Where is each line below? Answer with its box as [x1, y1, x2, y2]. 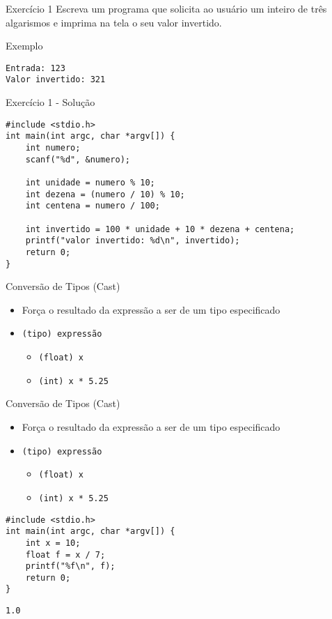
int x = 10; [25, 537, 81, 548]
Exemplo [6, 38, 43, 53]
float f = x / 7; [25, 549, 106, 560]
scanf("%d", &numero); [25, 154, 130, 165]
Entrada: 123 [6, 63, 65, 73]
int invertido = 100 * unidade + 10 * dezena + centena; [25, 224, 295, 234]
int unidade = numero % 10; [25, 177, 155, 188]
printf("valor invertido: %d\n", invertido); [25, 236, 240, 246]
